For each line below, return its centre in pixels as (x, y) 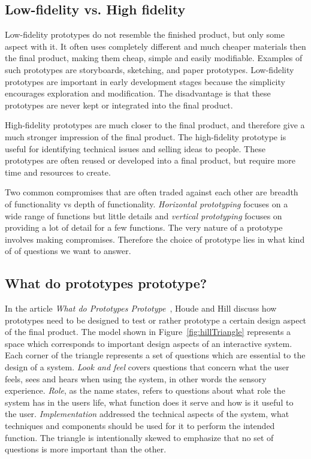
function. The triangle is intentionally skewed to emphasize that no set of (139, 437)
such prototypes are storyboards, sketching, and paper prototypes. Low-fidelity (150, 69)
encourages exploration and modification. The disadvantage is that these (138, 93)
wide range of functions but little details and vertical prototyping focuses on (144, 215)
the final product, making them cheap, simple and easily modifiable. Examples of (154, 58)
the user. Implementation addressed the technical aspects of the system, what (147, 414)
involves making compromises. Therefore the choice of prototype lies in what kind (155, 239)
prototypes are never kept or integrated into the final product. (119, 105)
